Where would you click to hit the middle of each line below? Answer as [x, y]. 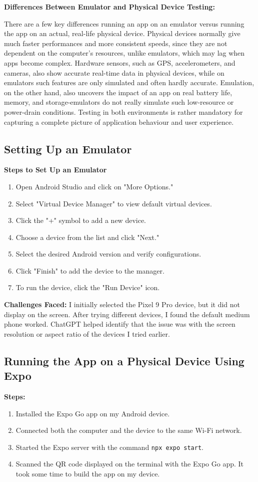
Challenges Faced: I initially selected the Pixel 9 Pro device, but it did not [122, 304]
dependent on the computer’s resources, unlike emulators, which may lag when [124, 53]
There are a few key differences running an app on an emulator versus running [124, 23]
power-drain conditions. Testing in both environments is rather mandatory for [123, 111]
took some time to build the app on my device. [88, 474]
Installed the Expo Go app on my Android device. [93, 413]
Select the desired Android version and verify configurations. [108, 254]
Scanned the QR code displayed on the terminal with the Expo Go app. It [130, 464]
